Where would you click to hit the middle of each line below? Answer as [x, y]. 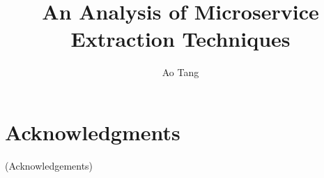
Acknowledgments [93, 132]
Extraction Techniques [180, 39]
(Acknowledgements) [49, 165]
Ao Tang [180, 72]
